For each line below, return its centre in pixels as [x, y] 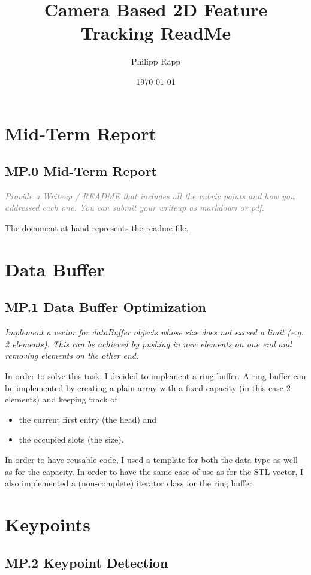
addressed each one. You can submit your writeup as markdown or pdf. [135, 208]
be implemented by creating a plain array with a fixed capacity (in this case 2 [148, 387]
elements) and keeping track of [61, 399]
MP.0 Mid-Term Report [81, 171]
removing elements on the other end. [72, 355]
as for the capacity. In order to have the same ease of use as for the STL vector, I [154, 471]
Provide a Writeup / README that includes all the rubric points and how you [150, 196]
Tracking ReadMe [156, 33]
